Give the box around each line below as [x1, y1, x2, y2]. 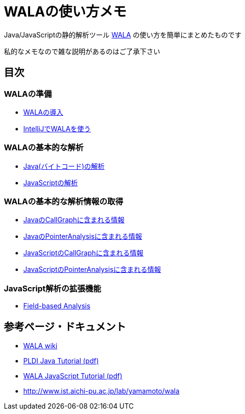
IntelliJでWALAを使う [23, 124, 91, 133]
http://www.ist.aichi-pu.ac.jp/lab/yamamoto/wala [23, 387, 180, 396]
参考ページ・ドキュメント [4, 320, 126, 333]
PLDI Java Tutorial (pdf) [23, 357, 99, 365]
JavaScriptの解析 [23, 178, 78, 187]
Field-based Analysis [23, 302, 91, 310]
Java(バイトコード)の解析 [23, 162, 105, 170]
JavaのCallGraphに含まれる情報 [23, 216, 125, 224]
